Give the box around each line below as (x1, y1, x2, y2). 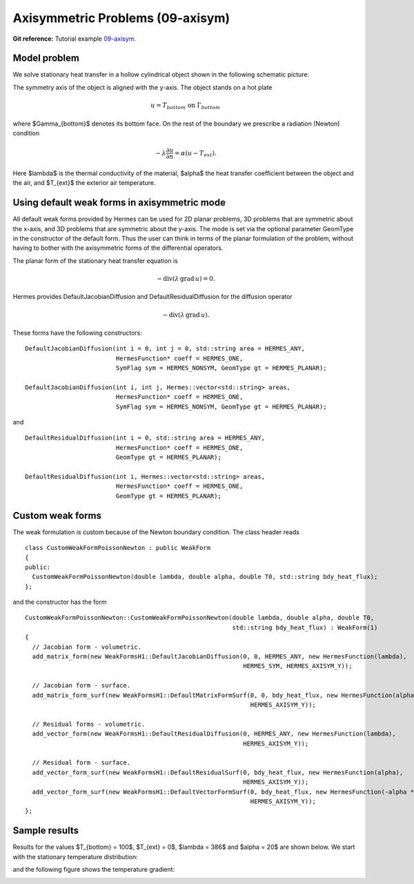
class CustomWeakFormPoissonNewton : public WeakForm (25, 544, 210, 552)
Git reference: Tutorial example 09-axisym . (12, 35, 136, 43)
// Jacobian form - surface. (32, 682, 131, 689)
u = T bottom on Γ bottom (150, 101, 221, 110)
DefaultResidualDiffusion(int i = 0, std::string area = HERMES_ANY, (25, 434, 266, 442)
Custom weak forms (12, 509, 101, 521)
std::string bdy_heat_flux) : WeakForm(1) (232, 623, 378, 631)
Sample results (12, 825, 79, 836)
